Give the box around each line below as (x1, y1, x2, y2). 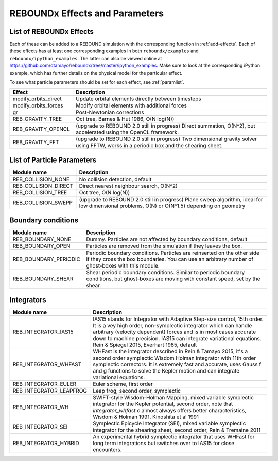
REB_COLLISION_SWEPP (12, 199, 73, 206)
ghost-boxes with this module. (85, 262, 160, 270)
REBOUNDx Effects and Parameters (9, 8, 164, 19)
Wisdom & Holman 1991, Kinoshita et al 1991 (93, 413, 199, 420)
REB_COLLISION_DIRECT (12, 182, 74, 189)
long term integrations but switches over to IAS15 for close (93, 439, 235, 447)
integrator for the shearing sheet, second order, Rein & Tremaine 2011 (93, 426, 261, 433)
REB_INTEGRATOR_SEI (12, 423, 68, 430)
